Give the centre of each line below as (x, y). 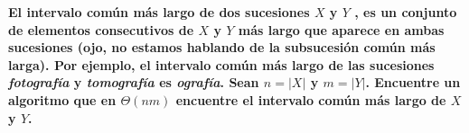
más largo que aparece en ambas (341, 29)
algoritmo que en (62, 99)
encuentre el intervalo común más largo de (311, 99)
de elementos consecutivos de (101, 29)
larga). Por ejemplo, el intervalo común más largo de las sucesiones (221, 64)
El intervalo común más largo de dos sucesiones (159, 12)
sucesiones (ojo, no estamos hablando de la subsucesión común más (222, 47)
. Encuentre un (413, 82)
